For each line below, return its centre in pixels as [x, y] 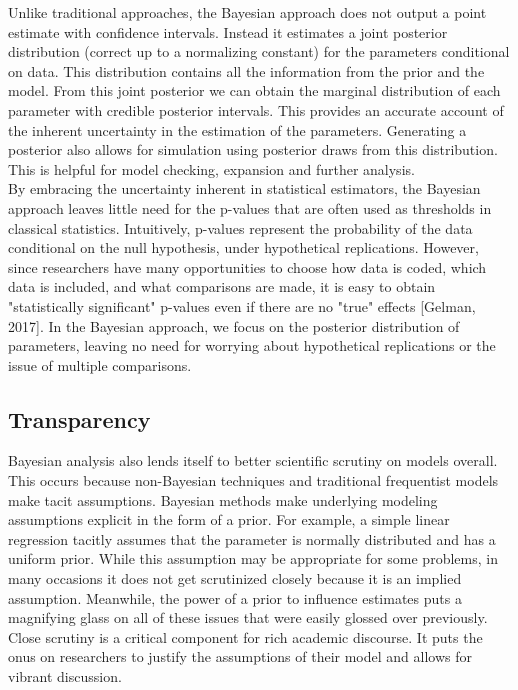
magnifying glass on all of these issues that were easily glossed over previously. [248, 617]
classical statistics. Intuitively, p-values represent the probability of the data [240, 227]
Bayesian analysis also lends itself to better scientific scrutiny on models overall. [253, 460]
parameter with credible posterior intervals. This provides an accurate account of [256, 109]
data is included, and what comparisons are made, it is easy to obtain [222, 286]
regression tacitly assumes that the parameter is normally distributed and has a [252, 538]
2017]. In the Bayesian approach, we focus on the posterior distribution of [234, 325]
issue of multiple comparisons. [100, 364]
